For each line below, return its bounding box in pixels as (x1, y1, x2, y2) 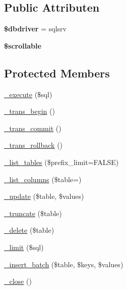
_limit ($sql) (4, 241, 44, 252)
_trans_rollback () (4, 140, 63, 150)
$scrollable (4, 40, 41, 51)
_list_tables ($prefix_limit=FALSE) (4, 156, 119, 167)
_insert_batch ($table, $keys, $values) (4, 259, 123, 269)
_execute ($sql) (4, 89, 52, 99)
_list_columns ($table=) (4, 174, 82, 184)
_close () (4, 276, 32, 286)
